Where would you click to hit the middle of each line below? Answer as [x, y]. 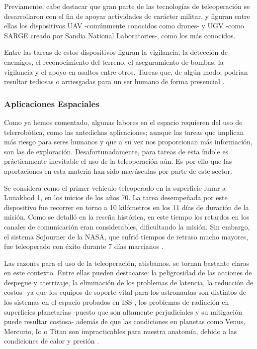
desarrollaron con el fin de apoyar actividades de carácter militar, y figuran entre [127, 16]
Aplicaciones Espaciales [52, 103]
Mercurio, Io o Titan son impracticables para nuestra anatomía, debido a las [121, 331]
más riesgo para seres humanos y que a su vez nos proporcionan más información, [128, 142]
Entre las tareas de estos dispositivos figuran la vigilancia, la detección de [116, 52]
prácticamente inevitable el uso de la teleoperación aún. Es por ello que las [118, 161]
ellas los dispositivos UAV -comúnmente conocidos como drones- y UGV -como [124, 26]
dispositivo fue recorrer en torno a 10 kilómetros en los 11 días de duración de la [127, 207]
